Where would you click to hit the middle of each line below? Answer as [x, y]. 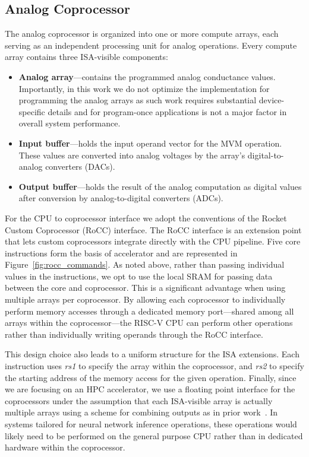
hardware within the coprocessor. [65, 447]
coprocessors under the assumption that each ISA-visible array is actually [139, 400]
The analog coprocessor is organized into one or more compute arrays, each [142, 34]
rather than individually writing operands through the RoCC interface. [134, 334]
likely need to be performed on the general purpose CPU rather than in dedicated [154, 435]
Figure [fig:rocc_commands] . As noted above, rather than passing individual [145, 264]
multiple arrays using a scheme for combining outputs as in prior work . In [141, 412]
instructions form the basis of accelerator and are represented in [121, 253]
